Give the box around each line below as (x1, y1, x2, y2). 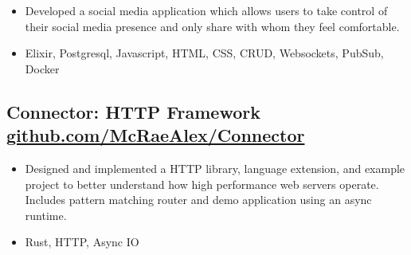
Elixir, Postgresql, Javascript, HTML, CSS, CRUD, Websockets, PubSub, (25, 45, 384, 61)
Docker (25, 60, 60, 76)
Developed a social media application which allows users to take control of (25, 2, 388, 18)
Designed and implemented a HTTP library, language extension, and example (25, 159, 405, 176)
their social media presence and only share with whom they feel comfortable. (25, 18, 400, 34)
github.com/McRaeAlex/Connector (6, 123, 305, 147)
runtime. (25, 206, 67, 223)
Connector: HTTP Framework (6, 99, 260, 124)
